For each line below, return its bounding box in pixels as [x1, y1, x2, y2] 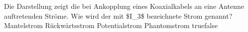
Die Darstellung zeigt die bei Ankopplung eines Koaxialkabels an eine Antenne [4, 1, 245, 11]
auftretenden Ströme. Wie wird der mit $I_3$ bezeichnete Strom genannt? [4, 10, 233, 21]
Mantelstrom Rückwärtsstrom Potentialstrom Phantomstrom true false [4, 20, 218, 31]
